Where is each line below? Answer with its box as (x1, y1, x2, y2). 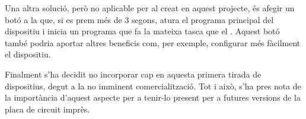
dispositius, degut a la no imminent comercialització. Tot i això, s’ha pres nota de (5, 79, 301, 92)
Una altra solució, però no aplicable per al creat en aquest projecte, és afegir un (5, 2, 295, 14)
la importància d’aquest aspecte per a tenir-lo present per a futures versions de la (5, 91, 301, 104)
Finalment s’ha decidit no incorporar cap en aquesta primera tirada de (5, 67, 262, 80)
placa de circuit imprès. (5, 102, 90, 115)
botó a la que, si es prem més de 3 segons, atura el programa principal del (5, 13, 274, 25)
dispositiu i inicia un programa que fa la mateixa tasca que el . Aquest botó (5, 25, 280, 37)
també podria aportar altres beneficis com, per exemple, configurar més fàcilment (5, 36, 301, 49)
